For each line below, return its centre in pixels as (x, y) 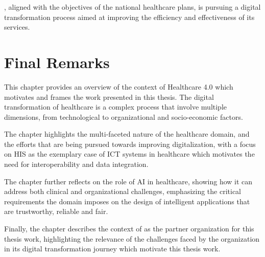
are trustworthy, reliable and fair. (56, 211)
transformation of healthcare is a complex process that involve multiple (116, 107)
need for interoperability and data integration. (76, 164)
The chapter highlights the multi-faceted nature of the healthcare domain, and (127, 134)
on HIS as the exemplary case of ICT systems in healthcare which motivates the (129, 154)
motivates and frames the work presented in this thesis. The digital (109, 97)
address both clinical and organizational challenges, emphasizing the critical (123, 191)
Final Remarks (57, 62)
